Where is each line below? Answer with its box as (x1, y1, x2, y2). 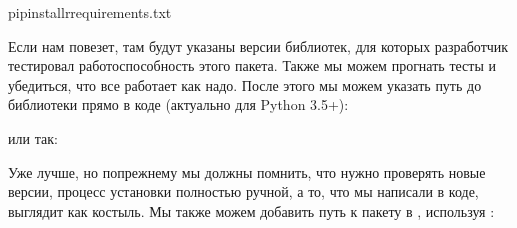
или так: (8, 127, 58, 148)
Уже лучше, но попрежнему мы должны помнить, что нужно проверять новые (8, 161, 486, 182)
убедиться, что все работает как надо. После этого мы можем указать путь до (8, 74, 482, 95)
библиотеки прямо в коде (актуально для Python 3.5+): (8, 94, 349, 115)
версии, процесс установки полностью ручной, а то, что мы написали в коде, (8, 181, 479, 202)
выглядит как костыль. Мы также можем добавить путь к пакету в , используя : (8, 200, 495, 221)
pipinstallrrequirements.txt (8, 2, 172, 22)
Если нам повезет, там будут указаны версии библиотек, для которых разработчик (8, 35, 509, 56)
